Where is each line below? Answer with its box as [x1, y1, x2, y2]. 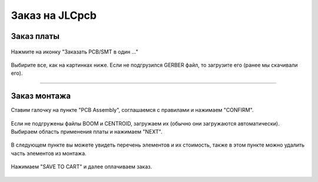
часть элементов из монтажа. [11, 150, 87, 157]
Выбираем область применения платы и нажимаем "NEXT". [11, 128, 163, 135]
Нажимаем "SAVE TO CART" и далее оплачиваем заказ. [11, 163, 153, 170]
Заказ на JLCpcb [11, 9, 97, 22]
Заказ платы [11, 31, 60, 41]
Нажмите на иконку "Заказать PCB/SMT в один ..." [11, 48, 138, 55]
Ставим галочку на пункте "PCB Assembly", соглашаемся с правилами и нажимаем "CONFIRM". [11, 107, 254, 114]
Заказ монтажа [11, 91, 71, 101]
